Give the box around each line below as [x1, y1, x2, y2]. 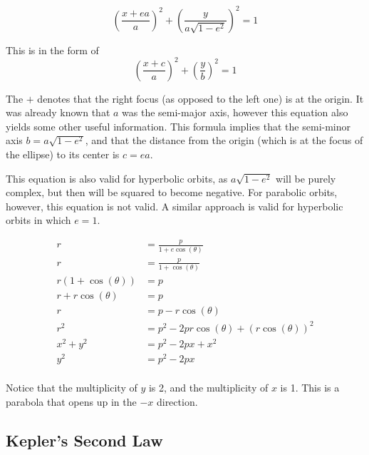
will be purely [276, 170, 336, 185]
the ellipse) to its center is [6, 146, 120, 161]
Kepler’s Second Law [6, 429, 163, 451]
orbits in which [6, 213, 71, 227]
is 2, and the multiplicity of [148, 380, 269, 395]
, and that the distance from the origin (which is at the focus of [85, 133, 363, 148]
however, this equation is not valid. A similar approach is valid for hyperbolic [6, 198, 343, 213]
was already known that [6, 105, 110, 120]
